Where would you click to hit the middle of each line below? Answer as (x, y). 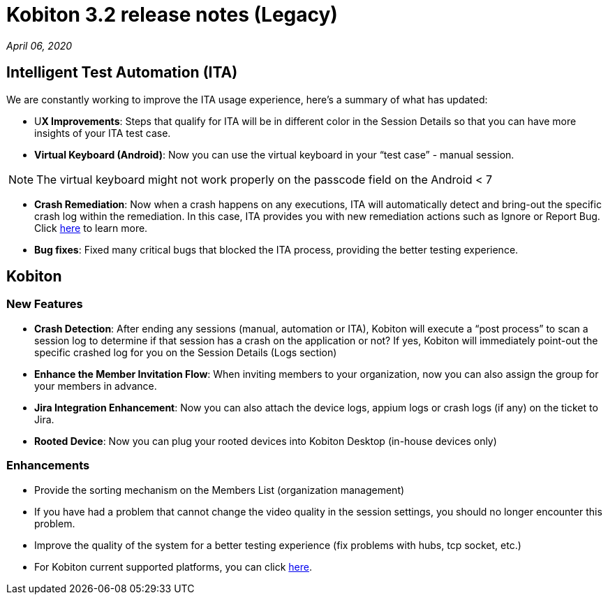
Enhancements (48, 466)
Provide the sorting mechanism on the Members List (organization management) (220, 490)
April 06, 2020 (39, 45)
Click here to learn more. (91, 228)
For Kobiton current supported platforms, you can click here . (173, 566)
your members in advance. (96, 386)
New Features (45, 304)
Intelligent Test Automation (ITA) (122, 73)
